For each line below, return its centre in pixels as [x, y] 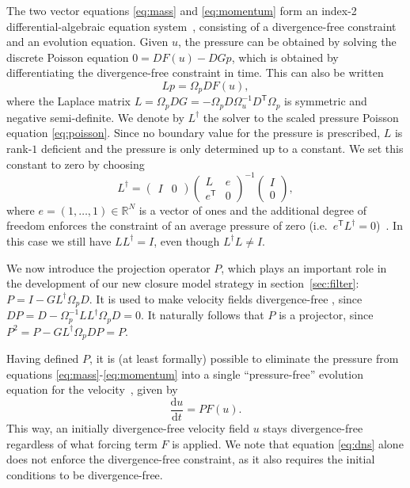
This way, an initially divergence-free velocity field [128, 427]
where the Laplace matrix [68, 101]
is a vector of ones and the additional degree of [252, 210]
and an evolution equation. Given [87, 42]
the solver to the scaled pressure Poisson [301, 117]
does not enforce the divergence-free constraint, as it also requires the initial [191, 459]
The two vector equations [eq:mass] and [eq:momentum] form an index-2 [182, 10]
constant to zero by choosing [76, 164]
